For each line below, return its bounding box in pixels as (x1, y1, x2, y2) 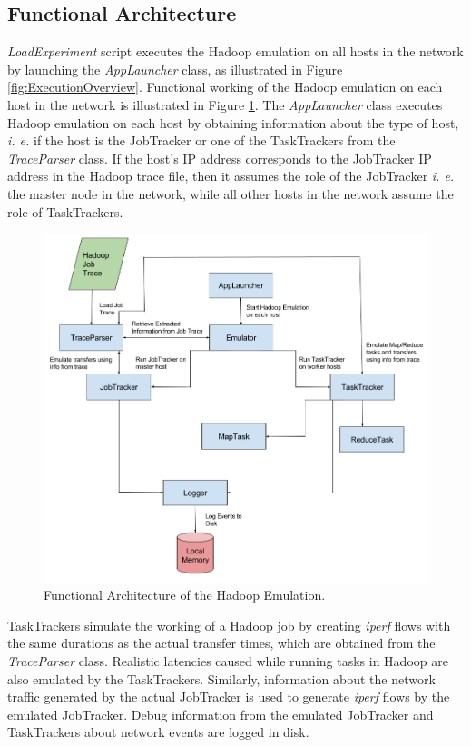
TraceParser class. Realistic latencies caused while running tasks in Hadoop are (7, 652, 448, 671)
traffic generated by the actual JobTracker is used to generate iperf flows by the (7, 687, 450, 706)
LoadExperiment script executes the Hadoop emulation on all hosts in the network (7, 42, 464, 61)
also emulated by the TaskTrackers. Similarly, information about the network (7, 669, 436, 688)
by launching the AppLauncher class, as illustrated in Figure (7, 59, 343, 78)
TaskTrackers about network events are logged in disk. (7, 722, 309, 742)
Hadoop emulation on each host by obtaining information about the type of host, (7, 113, 459, 132)
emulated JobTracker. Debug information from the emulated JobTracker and (7, 704, 434, 723)
